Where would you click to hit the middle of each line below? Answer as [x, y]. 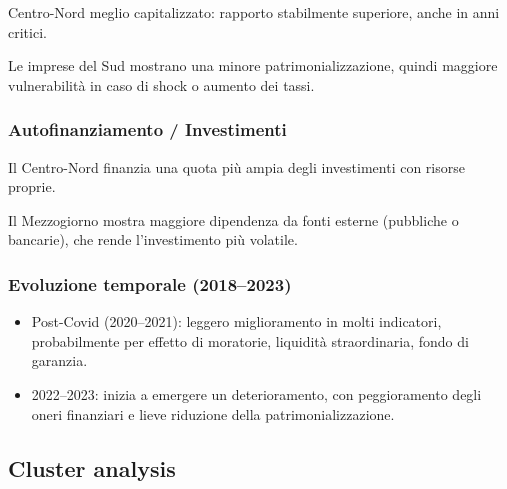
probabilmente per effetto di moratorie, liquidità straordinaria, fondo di [250, 340]
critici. [27, 31]
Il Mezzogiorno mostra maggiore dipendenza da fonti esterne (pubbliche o [233, 219]
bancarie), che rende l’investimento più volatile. [153, 239]
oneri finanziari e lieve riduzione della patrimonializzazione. [213, 413]
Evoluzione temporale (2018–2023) [150, 283]
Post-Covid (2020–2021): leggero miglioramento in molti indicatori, [236, 321]
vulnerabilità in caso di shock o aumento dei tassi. [161, 84]
